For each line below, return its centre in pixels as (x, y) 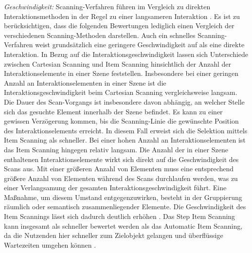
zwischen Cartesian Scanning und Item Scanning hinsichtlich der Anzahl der (118, 63)
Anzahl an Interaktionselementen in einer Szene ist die (85, 82)
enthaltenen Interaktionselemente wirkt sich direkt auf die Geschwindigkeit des (121, 159)
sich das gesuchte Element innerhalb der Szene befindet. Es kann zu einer (113, 111)
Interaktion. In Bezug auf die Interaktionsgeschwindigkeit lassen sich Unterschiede (126, 54)
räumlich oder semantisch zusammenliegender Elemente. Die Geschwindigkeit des (125, 207)
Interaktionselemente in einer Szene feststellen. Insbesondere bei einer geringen (121, 73)
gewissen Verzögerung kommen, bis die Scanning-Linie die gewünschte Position (121, 121)
